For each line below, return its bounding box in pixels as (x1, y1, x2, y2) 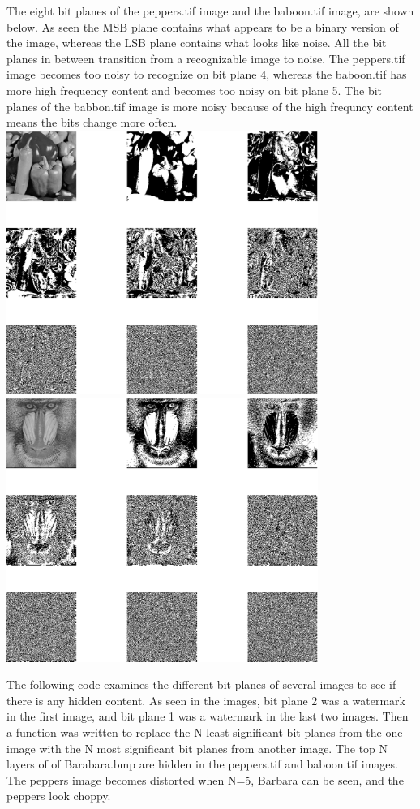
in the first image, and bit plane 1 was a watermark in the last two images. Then (6, 708, 409, 725)
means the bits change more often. (6, 114, 178, 131)
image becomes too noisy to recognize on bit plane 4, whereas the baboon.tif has (6, 66, 407, 83)
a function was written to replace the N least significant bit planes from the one (6, 723, 403, 740)
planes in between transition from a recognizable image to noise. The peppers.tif (6, 49, 405, 67)
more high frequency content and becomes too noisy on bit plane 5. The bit (6, 81, 383, 98)
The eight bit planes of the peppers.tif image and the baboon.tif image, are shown (6, 2, 414, 19)
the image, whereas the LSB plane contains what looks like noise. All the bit (6, 34, 387, 51)
